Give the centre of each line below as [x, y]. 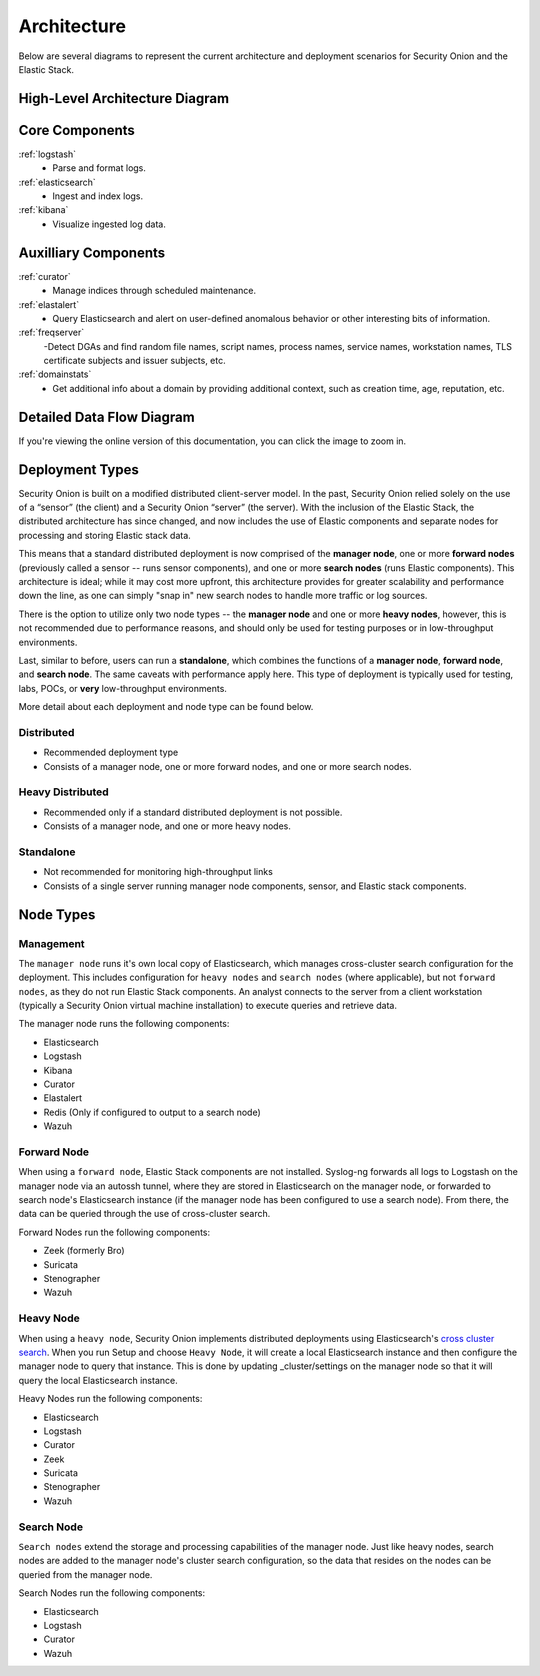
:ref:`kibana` [43, 210]
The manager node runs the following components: [124, 1024]
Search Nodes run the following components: [112, 1593]
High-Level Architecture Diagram [124, 98]
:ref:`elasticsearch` [57, 182]
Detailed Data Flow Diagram [106, 416]
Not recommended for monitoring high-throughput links [158, 872]
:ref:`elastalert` [49, 304]
